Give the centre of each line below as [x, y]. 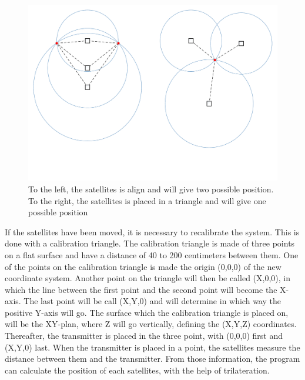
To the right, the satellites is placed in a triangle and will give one [147, 200]
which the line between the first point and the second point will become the [141, 289]
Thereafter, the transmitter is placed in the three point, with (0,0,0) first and [144, 336]
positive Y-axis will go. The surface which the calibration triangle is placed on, [147, 312]
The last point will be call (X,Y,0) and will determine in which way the [152, 301]
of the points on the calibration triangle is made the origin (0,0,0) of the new [143, 266]
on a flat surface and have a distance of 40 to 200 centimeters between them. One [152, 254]
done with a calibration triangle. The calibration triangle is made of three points [150, 243]
